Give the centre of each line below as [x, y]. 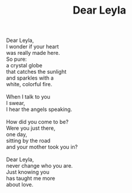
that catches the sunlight [36, 72]
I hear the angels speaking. [39, 109]
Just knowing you [28, 172]
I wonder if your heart [33, 47]
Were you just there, [31, 128]
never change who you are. [39, 166]
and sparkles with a [30, 78]
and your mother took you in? [42, 147]
